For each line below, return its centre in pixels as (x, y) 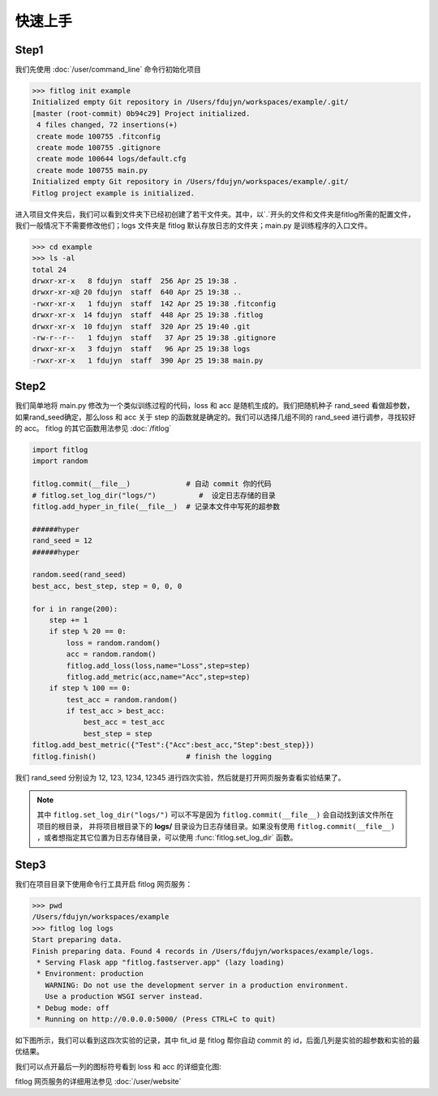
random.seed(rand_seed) (79, 575)
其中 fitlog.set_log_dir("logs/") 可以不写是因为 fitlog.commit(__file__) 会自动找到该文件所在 (215, 814)
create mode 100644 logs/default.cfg (112, 159)
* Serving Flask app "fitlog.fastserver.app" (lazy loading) (161, 963)
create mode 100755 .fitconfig (99, 136)
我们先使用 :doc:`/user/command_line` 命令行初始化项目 (108, 70)
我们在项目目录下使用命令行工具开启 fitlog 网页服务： (104, 884)
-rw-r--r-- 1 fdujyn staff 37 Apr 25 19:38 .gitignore (154, 338)
